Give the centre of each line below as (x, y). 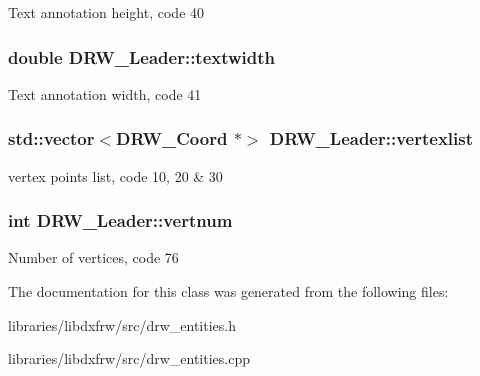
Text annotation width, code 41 (105, 93)
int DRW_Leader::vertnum (120, 220)
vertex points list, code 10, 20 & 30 (115, 175)
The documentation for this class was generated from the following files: (228, 291)
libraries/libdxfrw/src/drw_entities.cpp (129, 358)
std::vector (51, 138)
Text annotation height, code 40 (106, 12)
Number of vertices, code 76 (93, 257)
